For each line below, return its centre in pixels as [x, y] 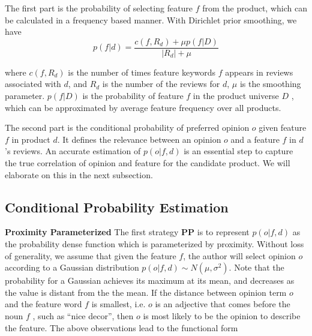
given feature [283, 127]
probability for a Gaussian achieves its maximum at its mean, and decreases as [150, 280]
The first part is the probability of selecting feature [99, 8]
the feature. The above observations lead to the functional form [121, 327]
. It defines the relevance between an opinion [139, 139]
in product [31, 139]
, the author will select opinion [239, 255]
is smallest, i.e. [118, 304]
